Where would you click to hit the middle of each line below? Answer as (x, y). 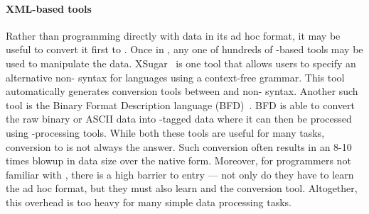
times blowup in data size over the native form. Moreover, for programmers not (178, 160)
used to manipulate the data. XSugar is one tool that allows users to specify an (181, 63)
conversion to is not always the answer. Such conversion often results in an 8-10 (179, 146)
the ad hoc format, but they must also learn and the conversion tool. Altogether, (182, 188)
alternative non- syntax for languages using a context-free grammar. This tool (175, 77)
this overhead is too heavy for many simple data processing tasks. (149, 202)
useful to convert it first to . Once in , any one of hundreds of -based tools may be (184, 49)
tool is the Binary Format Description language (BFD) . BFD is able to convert (180, 105)
